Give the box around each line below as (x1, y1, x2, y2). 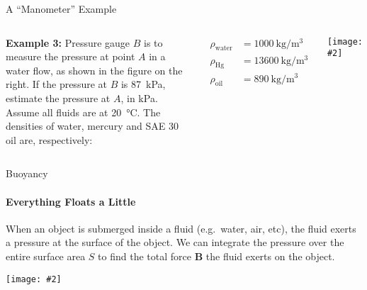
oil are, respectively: (6, 132, 93, 147)
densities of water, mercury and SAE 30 (6, 118, 179, 133)
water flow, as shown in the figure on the (6, 62, 183, 77)
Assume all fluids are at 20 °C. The (6, 104, 161, 119)
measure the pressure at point (6, 49, 135, 64)
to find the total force (98, 248, 191, 263)
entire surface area (6, 248, 86, 263)
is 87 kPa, (120, 77, 166, 91)
